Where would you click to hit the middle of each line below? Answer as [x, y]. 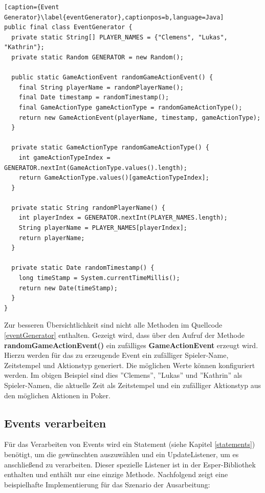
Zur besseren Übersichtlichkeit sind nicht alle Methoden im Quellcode [113, 325]
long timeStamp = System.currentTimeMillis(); [99, 278]
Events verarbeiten [55, 423]
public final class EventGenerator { [68, 27]
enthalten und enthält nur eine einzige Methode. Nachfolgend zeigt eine [116, 474]
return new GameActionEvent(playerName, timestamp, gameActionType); [140, 117]
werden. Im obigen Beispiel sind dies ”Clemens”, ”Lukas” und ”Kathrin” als [123, 375]
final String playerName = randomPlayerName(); [101, 87]
